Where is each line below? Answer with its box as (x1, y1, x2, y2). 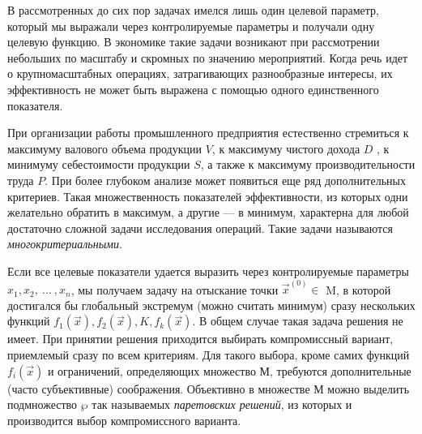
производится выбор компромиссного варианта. (7, 411, 241, 428)
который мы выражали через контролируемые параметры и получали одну (7, 17, 375, 34)
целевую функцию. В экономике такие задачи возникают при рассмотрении (7, 33, 380, 50)
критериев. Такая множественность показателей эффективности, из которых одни (7, 187, 408, 204)
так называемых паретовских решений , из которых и (92, 396, 352, 413)
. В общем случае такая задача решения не (192, 312, 403, 329)
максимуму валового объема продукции (7, 140, 202, 157)
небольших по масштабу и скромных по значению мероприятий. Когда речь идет (7, 49, 408, 66)
